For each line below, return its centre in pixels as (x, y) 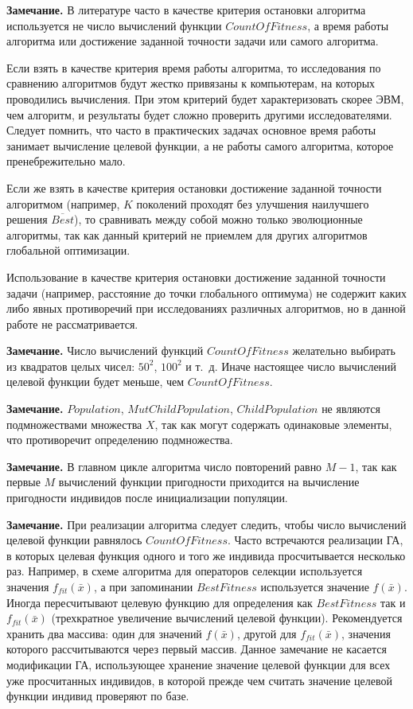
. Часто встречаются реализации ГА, (315, 540)
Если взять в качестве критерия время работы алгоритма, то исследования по (194, 67)
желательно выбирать (344, 351)
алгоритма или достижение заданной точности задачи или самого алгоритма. (193, 41)
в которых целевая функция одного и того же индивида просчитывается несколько (206, 555)
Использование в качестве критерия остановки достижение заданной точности (196, 277)
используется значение (315, 586)
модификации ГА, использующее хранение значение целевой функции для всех (199, 664)
